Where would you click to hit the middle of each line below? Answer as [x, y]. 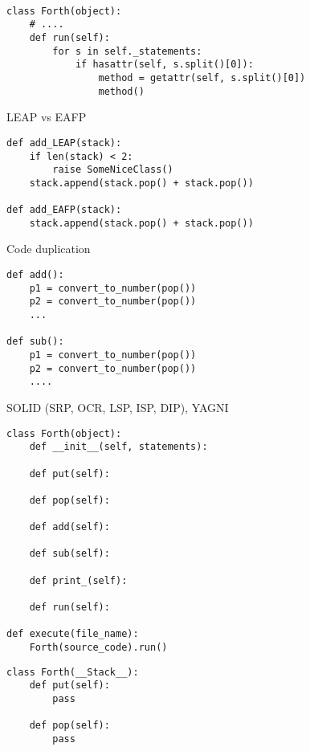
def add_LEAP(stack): [64, 143]
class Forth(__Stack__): [73, 672]
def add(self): [69, 527]
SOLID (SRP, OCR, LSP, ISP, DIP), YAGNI [118, 407]
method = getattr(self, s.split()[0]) [202, 78]
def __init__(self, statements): [118, 447]
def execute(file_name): [73, 634]
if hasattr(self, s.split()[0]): [164, 65]
